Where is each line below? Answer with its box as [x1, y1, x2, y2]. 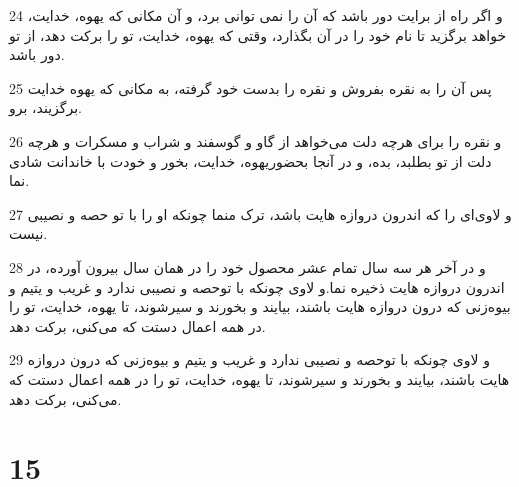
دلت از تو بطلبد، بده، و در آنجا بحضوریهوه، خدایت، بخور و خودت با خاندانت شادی [9, 150, 492, 171]
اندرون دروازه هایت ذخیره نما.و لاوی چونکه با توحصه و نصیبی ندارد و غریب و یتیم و [9, 276, 505, 297]
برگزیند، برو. [9, 97, 82, 118]
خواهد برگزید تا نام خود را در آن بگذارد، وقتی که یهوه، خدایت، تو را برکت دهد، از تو [9, 24, 507, 45]
